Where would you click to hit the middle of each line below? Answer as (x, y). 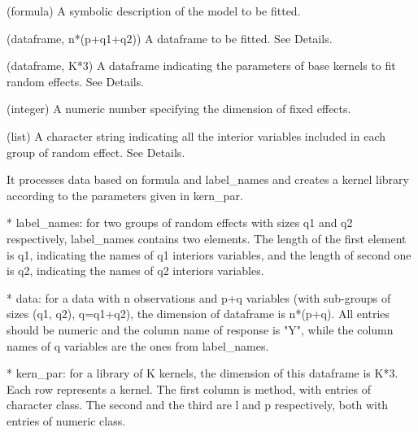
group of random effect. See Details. (96, 152)
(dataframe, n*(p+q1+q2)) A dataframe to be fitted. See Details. (170, 38)
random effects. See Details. (76, 81)
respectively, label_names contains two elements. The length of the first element (207, 238)
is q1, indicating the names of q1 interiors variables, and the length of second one (209, 254)
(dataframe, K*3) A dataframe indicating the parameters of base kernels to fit (201, 65)
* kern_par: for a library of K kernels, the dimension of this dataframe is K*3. (202, 373)
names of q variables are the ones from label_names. (138, 345)
